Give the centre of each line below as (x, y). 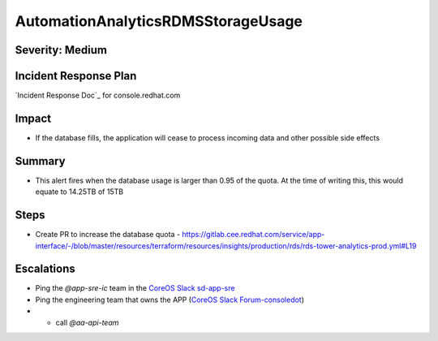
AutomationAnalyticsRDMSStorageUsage (159, 21)
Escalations (45, 269)
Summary (40, 161)
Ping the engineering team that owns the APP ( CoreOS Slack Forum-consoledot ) (170, 300)
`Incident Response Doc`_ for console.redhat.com (98, 95)
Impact (33, 118)
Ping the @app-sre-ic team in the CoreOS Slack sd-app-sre (135, 288)
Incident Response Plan (76, 76)
